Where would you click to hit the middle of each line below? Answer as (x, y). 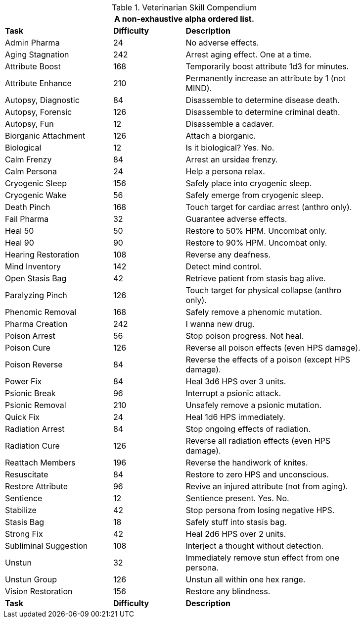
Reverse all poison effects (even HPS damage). (273, 348)
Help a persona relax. (225, 171)
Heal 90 (20, 243)
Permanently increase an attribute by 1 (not (266, 78)
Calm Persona (31, 171)
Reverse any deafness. (228, 255)
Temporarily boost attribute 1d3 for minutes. (267, 66)
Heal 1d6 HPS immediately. (235, 417)
